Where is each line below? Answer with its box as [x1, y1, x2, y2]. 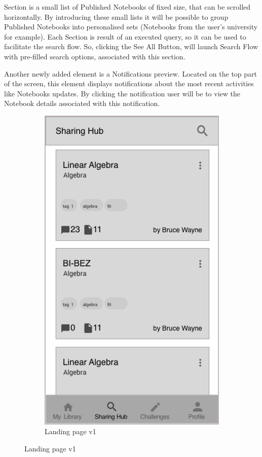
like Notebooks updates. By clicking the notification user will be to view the [4, 88, 240, 98]
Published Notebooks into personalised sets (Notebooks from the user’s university [4, 21, 258, 32]
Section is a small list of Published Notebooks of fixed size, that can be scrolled [4, 2, 251, 12]
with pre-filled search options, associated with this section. [4, 51, 185, 61]
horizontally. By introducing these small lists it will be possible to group [4, 11, 229, 22]
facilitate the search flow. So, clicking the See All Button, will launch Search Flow [4, 41, 258, 52]
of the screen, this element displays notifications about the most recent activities [4, 78, 254, 89]
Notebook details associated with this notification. [4, 98, 160, 109]
